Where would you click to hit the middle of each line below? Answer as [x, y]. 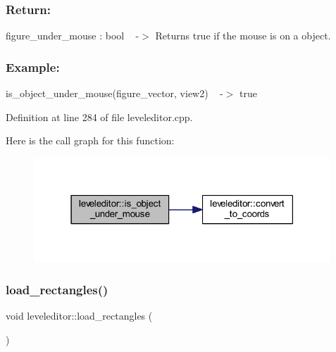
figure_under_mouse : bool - [73, 36]
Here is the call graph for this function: [90, 140]
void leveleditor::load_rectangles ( [79, 315]
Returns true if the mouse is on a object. [243, 36]
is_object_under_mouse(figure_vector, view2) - [114, 93]
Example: [33, 67]
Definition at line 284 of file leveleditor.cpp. [99, 117]
